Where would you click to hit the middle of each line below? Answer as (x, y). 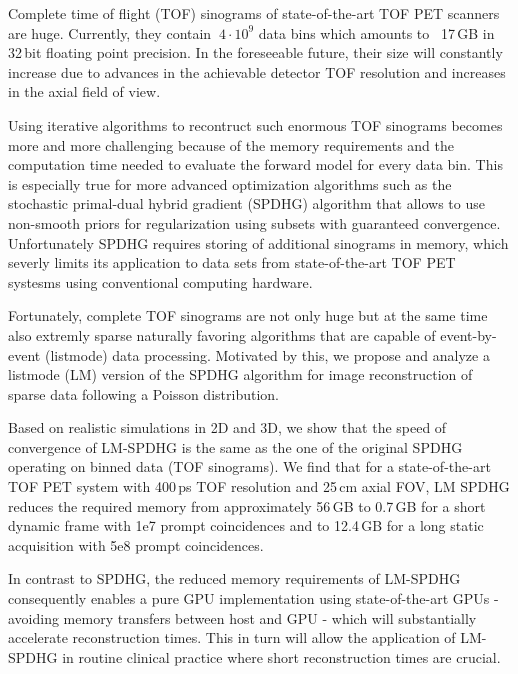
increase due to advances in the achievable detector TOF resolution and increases (257, 71)
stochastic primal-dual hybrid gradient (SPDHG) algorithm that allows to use (246, 203)
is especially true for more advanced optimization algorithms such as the (230, 183)
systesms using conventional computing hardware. (160, 281)
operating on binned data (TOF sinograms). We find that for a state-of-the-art (249, 466)
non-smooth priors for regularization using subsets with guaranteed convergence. (254, 222)
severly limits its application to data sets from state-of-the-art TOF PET (232, 262)
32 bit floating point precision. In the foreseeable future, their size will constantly (255, 52)
